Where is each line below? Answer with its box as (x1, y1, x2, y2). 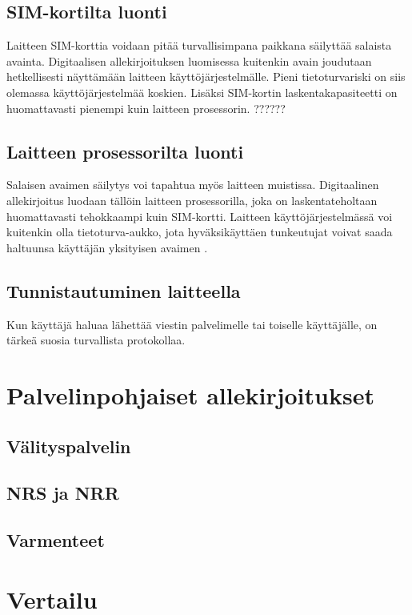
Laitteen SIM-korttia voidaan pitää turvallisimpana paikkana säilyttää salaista (6, 37, 392, 54)
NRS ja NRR (6, 480, 119, 505)
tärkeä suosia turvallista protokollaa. (6, 332, 186, 348)
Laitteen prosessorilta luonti (6, 139, 244, 163)
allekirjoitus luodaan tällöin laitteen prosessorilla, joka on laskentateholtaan (6, 191, 378, 208)
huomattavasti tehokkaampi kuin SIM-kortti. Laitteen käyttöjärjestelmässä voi (6, 207, 393, 224)
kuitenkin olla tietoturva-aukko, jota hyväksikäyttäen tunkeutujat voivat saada (6, 223, 393, 240)
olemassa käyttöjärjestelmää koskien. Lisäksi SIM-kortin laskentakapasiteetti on (6, 83, 398, 100)
